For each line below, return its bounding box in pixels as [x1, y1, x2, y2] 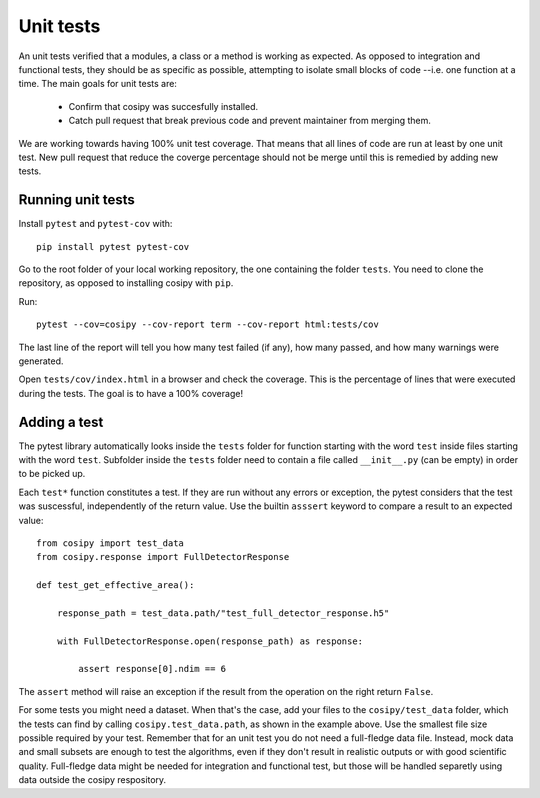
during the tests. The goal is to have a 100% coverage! [18, 387, 244, 399]
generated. [18, 355, 64, 367]
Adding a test [18, 413, 104, 430]
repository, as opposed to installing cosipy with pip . [18, 277, 234, 289]
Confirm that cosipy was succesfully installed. [68, 100, 259, 112]
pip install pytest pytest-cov [36, 241, 190, 252]
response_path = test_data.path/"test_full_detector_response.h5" [56, 607, 390, 619]
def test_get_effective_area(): [36, 580, 195, 591]
